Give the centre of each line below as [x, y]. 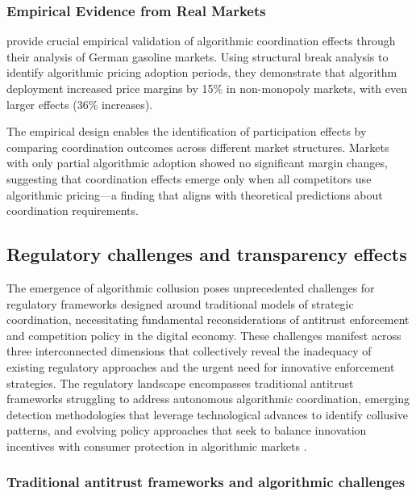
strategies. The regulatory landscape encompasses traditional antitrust [180, 383]
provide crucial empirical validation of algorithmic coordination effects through [201, 41]
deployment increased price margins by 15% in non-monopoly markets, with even [207, 88]
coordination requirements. [73, 210]
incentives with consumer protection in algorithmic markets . [157, 446]
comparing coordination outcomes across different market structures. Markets [198, 147]
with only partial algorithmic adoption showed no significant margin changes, [197, 163]
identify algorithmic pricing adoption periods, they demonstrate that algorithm [202, 72]
